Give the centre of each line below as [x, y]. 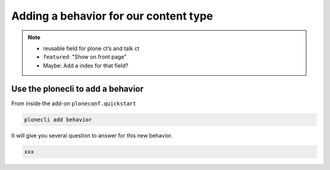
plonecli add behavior [58, 120]
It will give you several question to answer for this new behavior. [92, 135]
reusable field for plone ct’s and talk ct [91, 48]
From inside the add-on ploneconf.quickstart [74, 103]
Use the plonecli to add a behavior [77, 89]
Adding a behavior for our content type [112, 16]
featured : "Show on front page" [85, 57]
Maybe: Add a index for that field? [86, 65]
